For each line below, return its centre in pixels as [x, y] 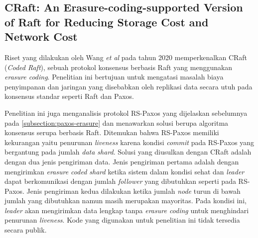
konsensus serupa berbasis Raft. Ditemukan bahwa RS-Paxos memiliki [112, 132]
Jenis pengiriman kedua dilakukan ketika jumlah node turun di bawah [133, 191]
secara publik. [26, 230]
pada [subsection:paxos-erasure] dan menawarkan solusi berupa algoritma [117, 122]
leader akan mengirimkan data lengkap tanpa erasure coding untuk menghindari [127, 210]
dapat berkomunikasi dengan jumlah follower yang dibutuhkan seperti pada [120, 181]
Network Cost [41, 37]
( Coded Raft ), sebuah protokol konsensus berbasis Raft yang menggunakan [119, 67]
